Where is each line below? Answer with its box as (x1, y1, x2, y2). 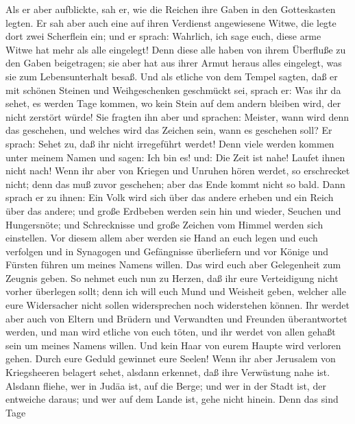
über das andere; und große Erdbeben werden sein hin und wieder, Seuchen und (5, 203, 341, 217)
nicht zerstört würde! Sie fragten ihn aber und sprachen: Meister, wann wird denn (5, 109, 350, 123)
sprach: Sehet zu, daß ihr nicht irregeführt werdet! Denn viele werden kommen (5, 136, 334, 150)
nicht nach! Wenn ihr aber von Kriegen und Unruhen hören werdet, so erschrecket (5, 163, 350, 178)
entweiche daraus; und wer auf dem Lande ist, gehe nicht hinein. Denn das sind (5, 392, 339, 406)
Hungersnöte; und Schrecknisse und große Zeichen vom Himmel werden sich (5, 217, 323, 231)
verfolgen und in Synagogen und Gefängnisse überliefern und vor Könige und (5, 244, 329, 258)
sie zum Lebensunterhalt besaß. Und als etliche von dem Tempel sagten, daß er (5, 69, 338, 83)
